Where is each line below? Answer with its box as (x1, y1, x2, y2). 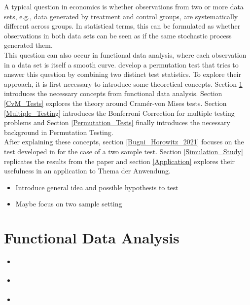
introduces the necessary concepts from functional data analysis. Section (4, 88, 222, 99)
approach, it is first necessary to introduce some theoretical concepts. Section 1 (4, 78, 243, 89)
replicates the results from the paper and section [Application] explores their (4, 156, 235, 166)
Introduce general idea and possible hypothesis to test (15, 182, 179, 192)
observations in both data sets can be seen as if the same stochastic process (4, 30, 232, 40)
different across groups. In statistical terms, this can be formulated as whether (4, 21, 241, 31)
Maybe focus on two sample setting (15, 199, 122, 209)
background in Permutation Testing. (4, 127, 113, 137)
